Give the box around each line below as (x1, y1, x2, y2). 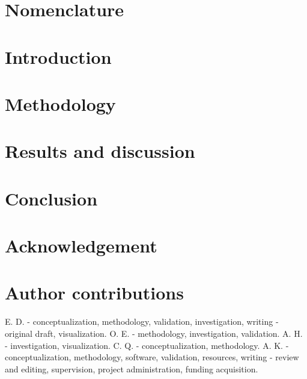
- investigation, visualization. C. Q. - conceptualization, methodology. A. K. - (5, 339, 289, 351)
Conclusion (5, 186, 98, 210)
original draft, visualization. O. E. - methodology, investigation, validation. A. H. (5, 327, 303, 339)
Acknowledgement (5, 233, 157, 258)
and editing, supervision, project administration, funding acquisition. (5, 362, 258, 375)
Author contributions (5, 280, 184, 305)
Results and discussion (5, 139, 195, 163)
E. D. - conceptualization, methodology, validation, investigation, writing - (5, 315, 279, 328)
